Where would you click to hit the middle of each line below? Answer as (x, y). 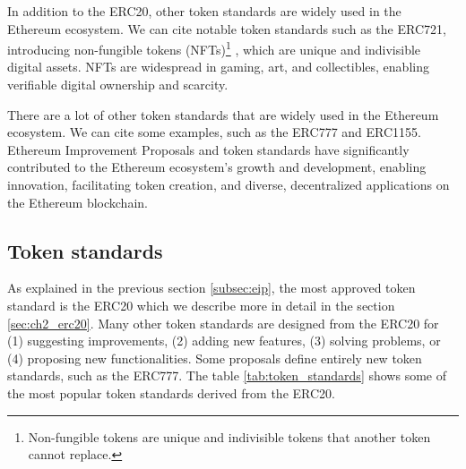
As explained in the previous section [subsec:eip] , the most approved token (211, 288)
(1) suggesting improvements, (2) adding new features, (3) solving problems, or (224, 341)
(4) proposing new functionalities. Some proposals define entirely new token (215, 358)
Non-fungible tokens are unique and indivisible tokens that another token (229, 436)
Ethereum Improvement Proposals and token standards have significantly (208, 149)
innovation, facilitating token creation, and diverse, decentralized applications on (229, 184)
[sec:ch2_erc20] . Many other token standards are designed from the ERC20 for (223, 323)
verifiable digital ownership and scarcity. (118, 85)
